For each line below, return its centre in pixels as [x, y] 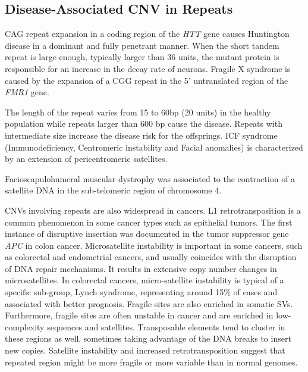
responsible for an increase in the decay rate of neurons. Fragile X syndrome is [148, 68]
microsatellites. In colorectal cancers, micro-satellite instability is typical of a [144, 280]
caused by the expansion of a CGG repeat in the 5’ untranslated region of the [147, 80]
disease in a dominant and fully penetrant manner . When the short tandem [142, 45]
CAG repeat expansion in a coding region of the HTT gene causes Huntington [147, 34]
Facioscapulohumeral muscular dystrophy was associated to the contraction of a [150, 178]
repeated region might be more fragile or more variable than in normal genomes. [151, 362]
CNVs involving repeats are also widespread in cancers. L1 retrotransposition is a [153, 210]
